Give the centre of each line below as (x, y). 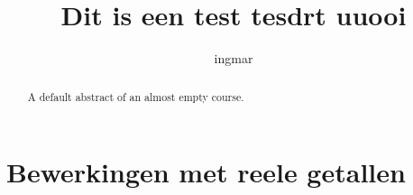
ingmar (234, 58)
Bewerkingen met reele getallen (206, 172)
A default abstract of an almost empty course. (136, 96)
